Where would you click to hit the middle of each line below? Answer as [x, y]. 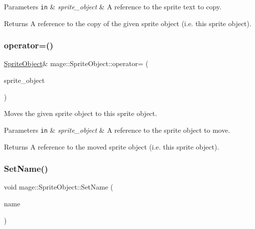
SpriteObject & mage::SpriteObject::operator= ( [76, 63]
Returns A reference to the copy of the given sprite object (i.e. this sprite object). [128, 23]
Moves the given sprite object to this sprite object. [81, 113]
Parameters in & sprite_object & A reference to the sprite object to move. [117, 130]
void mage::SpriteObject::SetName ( [59, 187]
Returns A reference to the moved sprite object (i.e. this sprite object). [112, 146]
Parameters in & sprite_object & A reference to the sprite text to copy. [113, 6]
